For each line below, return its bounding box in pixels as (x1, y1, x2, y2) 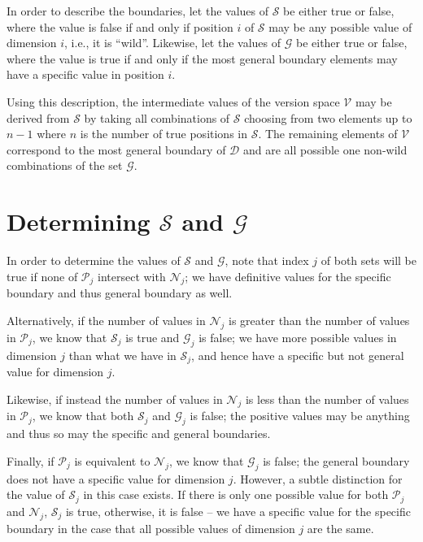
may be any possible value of (268, 18, 412, 35)
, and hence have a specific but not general (191, 346, 404, 363)
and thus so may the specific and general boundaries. (7, 425, 271, 442)
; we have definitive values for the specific (185, 267, 391, 284)
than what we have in (68, 346, 177, 363)
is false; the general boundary (263, 452, 410, 469)
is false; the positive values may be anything (190, 407, 410, 424)
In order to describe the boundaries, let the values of (7, 2, 268, 19)
